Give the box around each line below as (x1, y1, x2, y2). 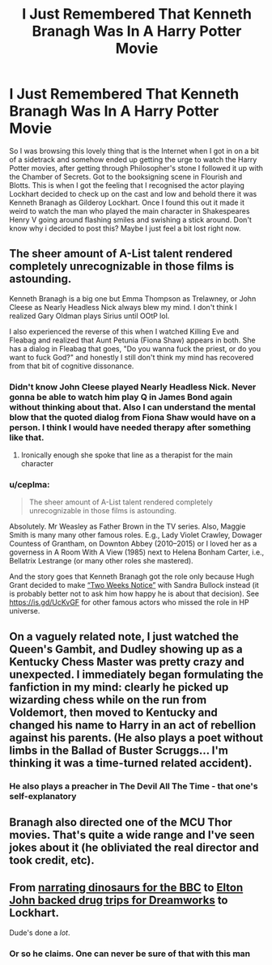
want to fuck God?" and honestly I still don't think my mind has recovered (9, 352, 254, 362)
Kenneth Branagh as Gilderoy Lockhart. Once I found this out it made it (9, 198, 245, 207)
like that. (9, 431, 45, 443)
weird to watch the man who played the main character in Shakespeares (9, 206, 250, 215)
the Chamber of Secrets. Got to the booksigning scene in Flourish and (9, 172, 243, 181)
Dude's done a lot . (9, 928, 71, 937)
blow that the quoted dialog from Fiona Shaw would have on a (9, 411, 257, 423)
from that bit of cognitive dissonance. (9, 361, 134, 371)
